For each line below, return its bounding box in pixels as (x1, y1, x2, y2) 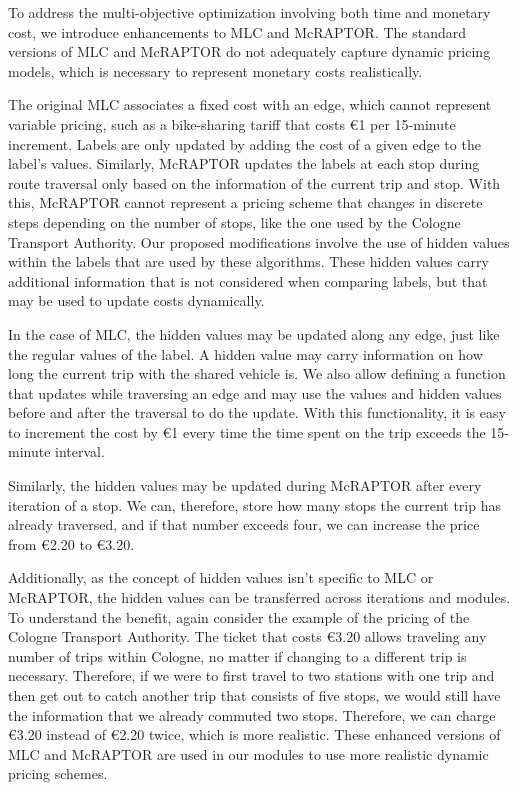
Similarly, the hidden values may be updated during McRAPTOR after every (8, 475, 482, 496)
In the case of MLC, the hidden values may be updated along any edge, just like (8, 323, 500, 344)
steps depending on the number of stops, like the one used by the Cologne (8, 211, 461, 232)
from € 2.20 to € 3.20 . (8, 533, 135, 554)
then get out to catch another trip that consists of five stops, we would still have (8, 685, 501, 705)
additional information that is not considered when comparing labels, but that (8, 270, 488, 291)
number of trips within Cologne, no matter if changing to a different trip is (8, 645, 467, 666)
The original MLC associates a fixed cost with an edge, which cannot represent (8, 94, 492, 115)
